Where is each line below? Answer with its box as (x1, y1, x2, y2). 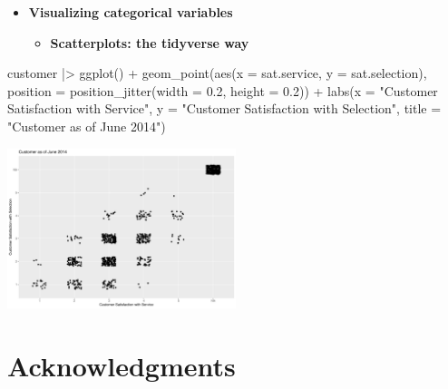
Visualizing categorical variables (28, 3, 233, 21)
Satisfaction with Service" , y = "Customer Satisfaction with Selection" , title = (7, 99, 442, 118)
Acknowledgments (7, 346, 236, 384)
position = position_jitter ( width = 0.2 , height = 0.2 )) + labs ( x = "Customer (7, 81, 438, 100)
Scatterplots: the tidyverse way (50, 33, 249, 52)
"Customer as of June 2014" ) (7, 116, 166, 135)
